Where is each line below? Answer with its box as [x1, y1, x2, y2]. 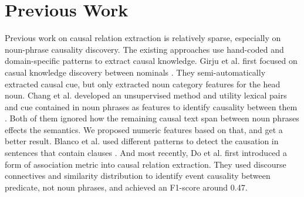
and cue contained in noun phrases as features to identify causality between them [5, 100, 298, 113]
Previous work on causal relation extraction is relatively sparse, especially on [5, 32, 281, 44]
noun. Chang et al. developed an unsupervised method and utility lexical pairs [5, 89, 287, 101]
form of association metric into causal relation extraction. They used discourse [5, 158, 286, 170]
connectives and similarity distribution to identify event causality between [5, 169, 271, 182]
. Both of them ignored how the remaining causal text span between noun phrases [5, 112, 299, 124]
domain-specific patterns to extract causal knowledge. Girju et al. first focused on [5, 55, 298, 67]
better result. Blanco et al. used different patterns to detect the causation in [5, 135, 279, 147]
